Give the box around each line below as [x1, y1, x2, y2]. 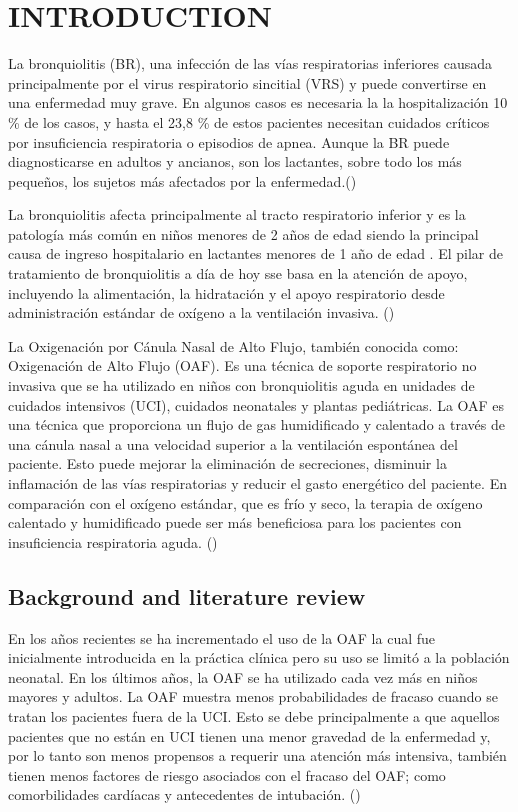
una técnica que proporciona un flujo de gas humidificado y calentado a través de [8, 414, 505, 435]
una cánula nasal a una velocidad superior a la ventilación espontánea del [8, 433, 458, 454]
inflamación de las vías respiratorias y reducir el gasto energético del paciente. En [8, 473, 507, 493]
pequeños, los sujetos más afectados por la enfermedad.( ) [8, 170, 357, 191]
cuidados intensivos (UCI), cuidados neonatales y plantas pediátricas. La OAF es [8, 394, 505, 415]
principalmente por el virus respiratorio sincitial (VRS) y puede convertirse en [8, 72, 487, 93]
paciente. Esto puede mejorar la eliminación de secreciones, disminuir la [8, 453, 447, 474]
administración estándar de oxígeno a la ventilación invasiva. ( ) [8, 302, 395, 323]
